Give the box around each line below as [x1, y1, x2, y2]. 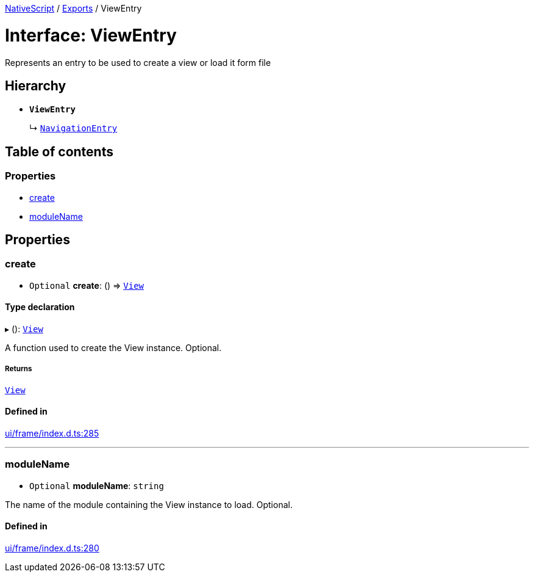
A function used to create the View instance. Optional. [5, 343, 222, 353]
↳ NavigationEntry [29, 123, 118, 134]
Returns [5, 365, 32, 374]
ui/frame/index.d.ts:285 [5, 428, 99, 438]
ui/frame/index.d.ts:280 [5, 542, 99, 553]
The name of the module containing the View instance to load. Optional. [5, 499, 293, 510]
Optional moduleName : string [29, 480, 164, 491]
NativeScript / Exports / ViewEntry [5, 3, 142, 13]
